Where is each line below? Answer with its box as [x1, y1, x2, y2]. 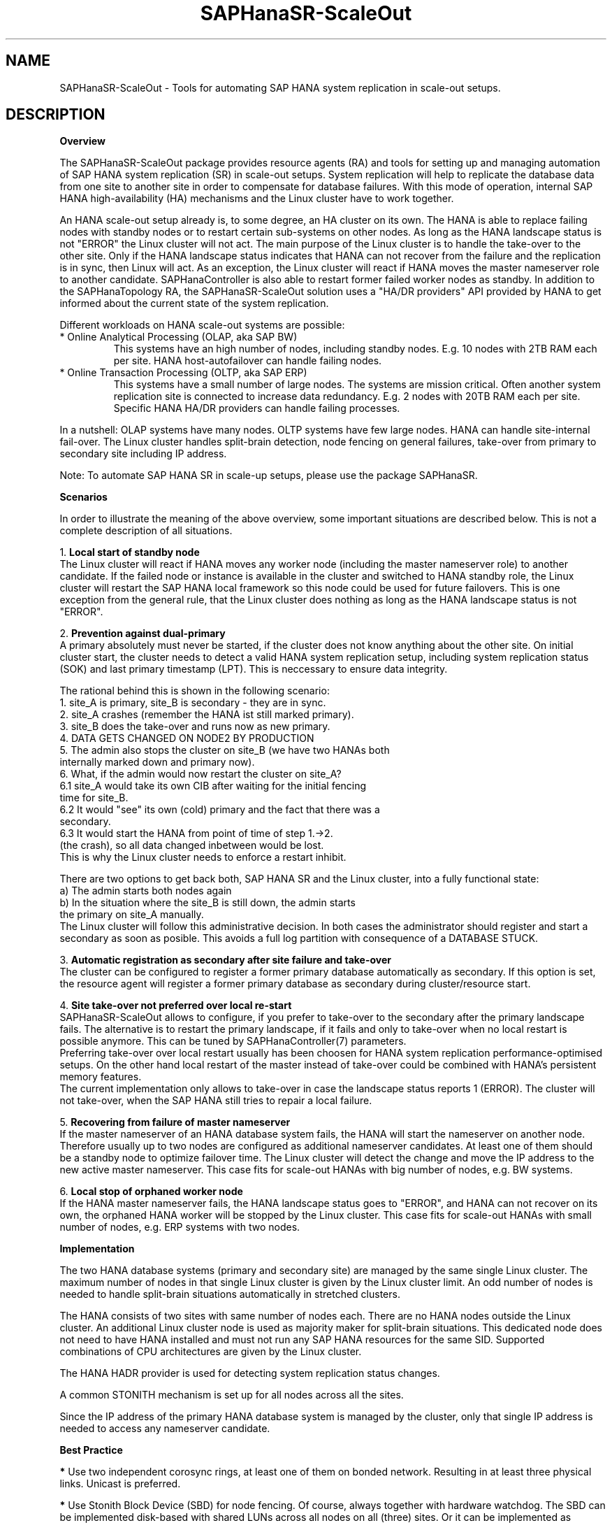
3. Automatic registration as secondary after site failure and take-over [59, 954, 391, 966]
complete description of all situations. [59, 524, 233, 537]
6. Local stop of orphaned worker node [59, 1185, 243, 1198]
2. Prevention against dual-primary [59, 627, 226, 640]
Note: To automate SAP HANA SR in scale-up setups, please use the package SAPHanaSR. [59, 469, 478, 482]
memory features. [59, 1071, 142, 1083]
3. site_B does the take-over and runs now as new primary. [59, 720, 330, 733]
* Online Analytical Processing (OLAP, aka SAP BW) [59, 331, 298, 343]
